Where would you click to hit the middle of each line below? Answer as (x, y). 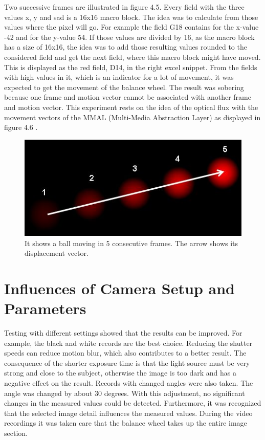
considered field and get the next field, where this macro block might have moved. (132, 57)
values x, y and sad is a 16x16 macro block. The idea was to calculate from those (131, 17)
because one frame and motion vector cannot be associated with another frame (128, 97)
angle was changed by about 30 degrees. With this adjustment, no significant (125, 393)
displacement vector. (57, 253)
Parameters (45, 308)
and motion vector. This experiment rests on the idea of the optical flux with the (131, 107)
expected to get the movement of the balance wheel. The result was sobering (124, 87)
